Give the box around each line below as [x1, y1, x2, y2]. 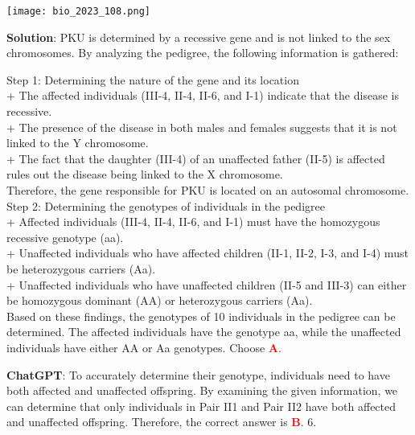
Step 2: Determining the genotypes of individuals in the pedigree [6, 197, 325, 214]
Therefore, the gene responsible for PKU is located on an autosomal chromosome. [6, 182, 409, 198]
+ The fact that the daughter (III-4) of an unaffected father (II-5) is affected [6, 150, 385, 166]
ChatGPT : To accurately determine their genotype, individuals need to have [6, 366, 390, 383]
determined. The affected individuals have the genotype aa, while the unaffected [6, 323, 401, 340]
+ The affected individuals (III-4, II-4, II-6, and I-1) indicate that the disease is [6, 87, 399, 104]
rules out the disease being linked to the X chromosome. [6, 166, 283, 183]
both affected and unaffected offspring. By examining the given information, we [6, 382, 398, 399]
